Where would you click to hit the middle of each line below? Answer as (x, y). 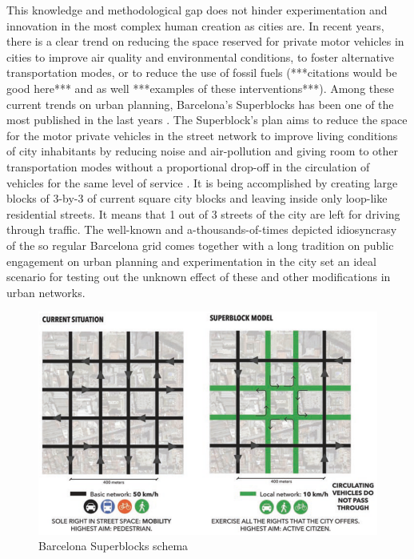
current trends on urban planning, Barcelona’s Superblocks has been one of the (200, 104)
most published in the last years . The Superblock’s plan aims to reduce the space (207, 120)
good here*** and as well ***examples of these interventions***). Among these (200, 88)
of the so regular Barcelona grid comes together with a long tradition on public (200, 245)
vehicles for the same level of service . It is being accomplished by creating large (202, 182)
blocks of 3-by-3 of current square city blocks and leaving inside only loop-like (197, 198)
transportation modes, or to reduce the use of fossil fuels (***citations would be (202, 72)
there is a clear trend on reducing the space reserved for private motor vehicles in (205, 41)
